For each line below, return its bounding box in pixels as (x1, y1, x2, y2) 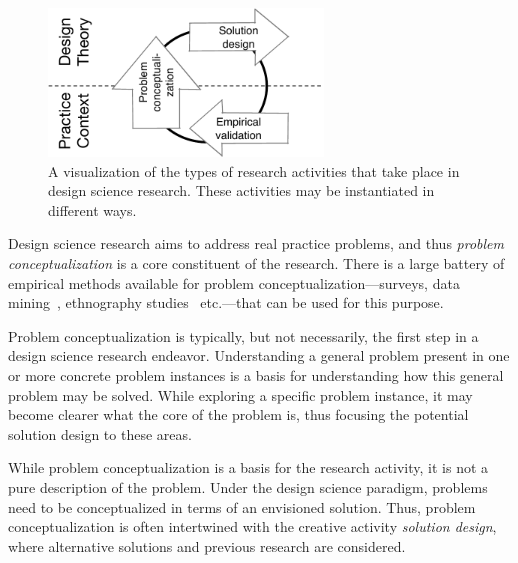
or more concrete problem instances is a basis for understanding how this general (8, 364, 504, 385)
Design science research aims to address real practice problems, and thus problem (8, 233, 505, 254)
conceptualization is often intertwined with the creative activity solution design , (8, 516, 497, 537)
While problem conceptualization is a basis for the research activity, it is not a (8, 457, 489, 478)
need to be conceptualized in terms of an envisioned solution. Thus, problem (8, 496, 476, 517)
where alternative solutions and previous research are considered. (8, 535, 406, 556)
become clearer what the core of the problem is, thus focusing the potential (8, 404, 469, 425)
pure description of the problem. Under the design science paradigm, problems (8, 476, 488, 497)
